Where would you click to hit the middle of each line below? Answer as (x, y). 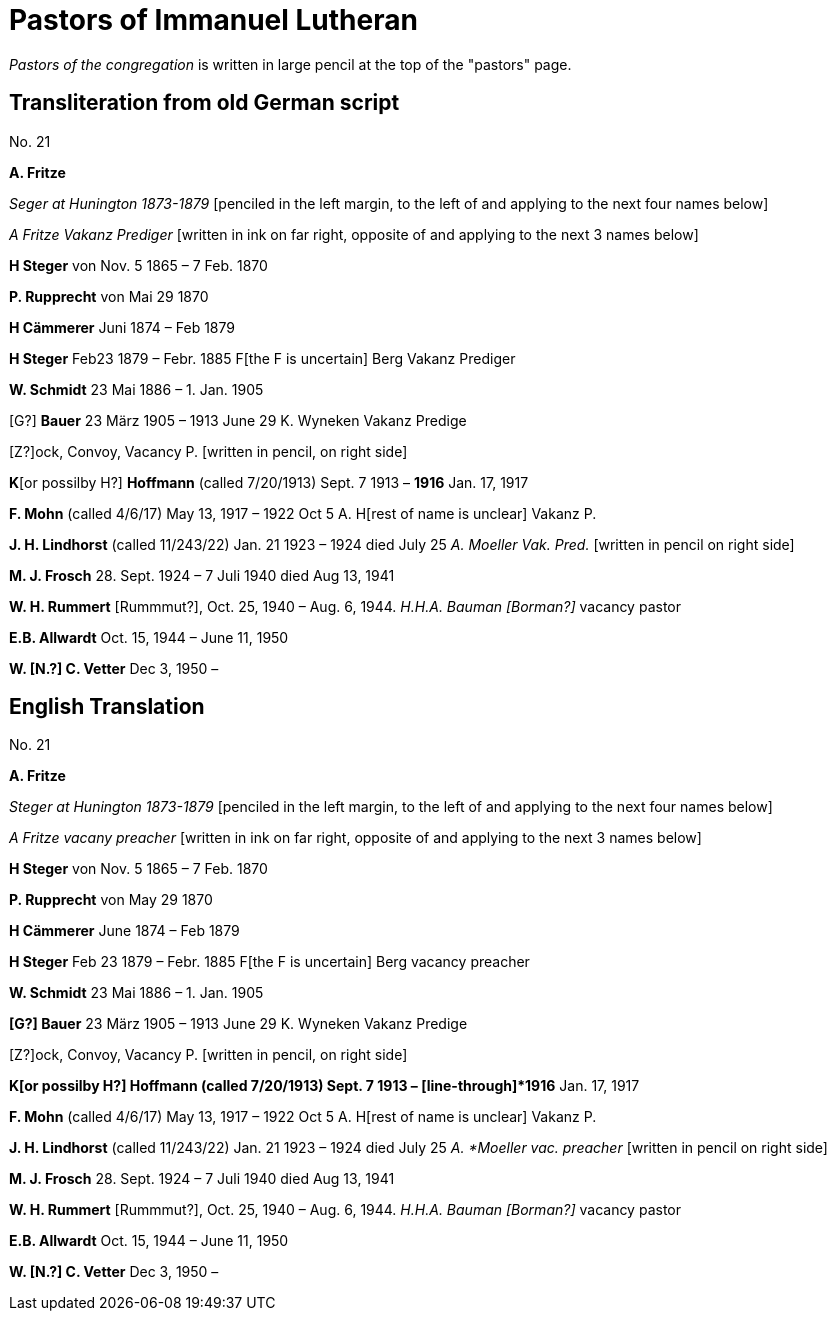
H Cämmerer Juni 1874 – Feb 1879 (122, 327)
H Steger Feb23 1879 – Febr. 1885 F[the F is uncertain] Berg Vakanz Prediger (262, 358)
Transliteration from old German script (204, 103)
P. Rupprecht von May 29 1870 (111, 900)
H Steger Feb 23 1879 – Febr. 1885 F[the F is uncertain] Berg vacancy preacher (269, 962)
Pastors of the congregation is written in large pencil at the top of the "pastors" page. (290, 64)
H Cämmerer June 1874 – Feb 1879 (124, 931)
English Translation (107, 707)
